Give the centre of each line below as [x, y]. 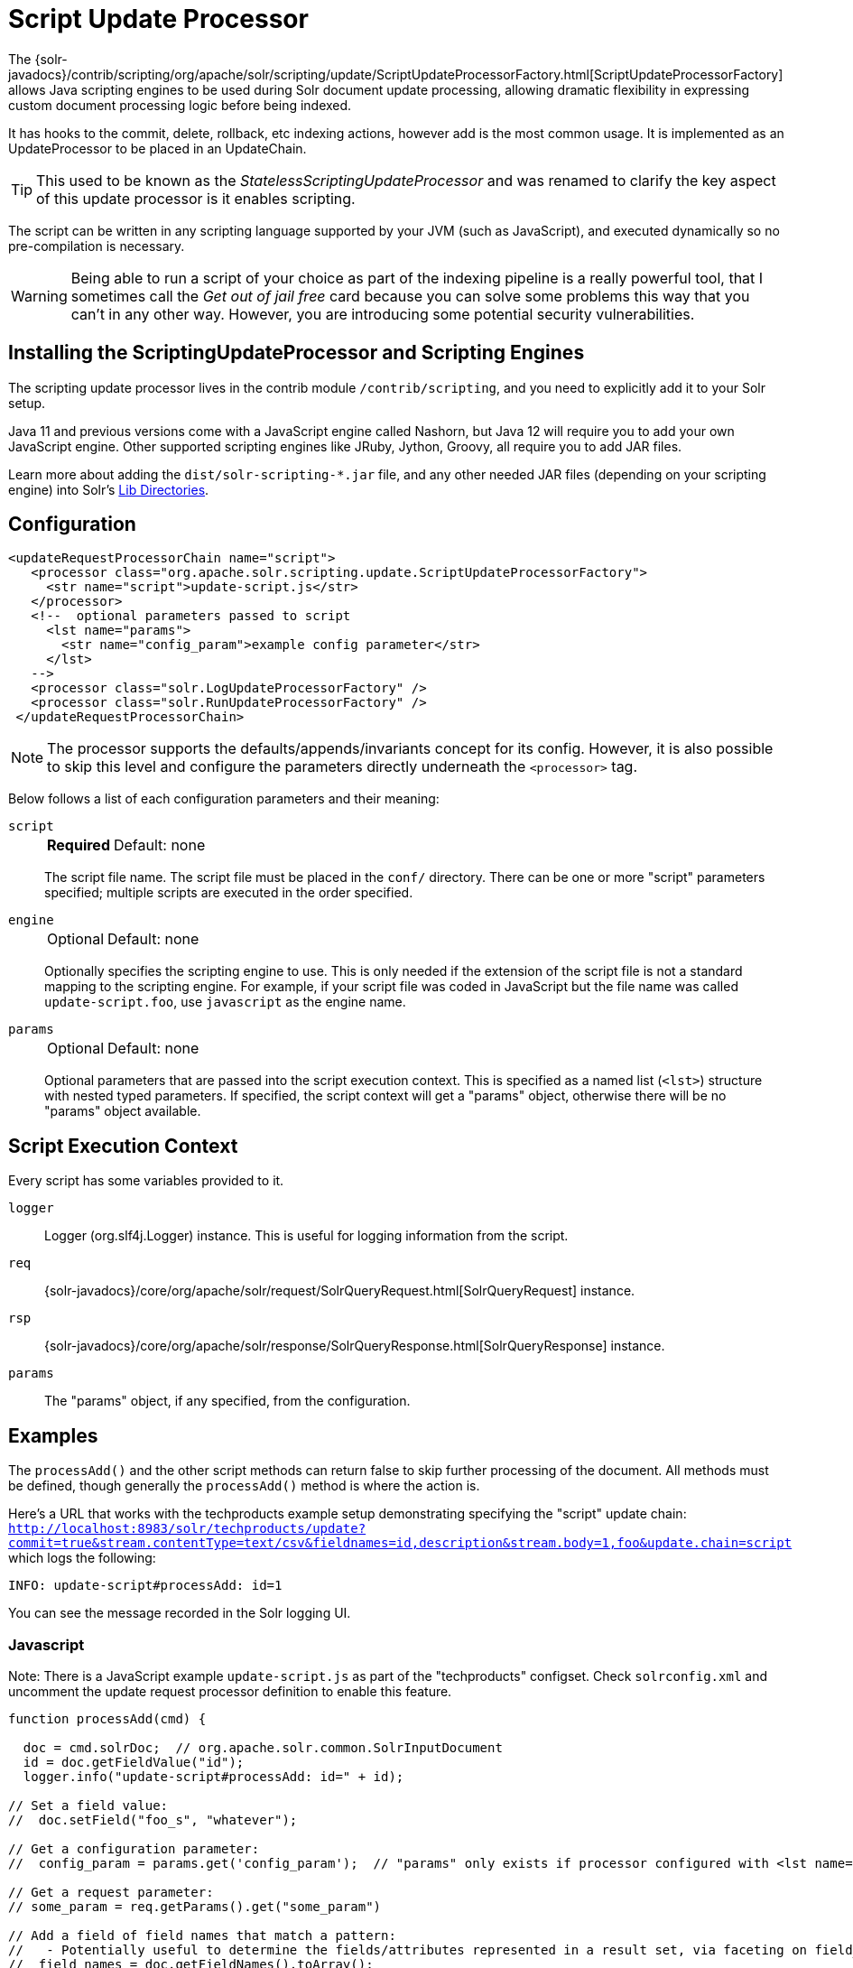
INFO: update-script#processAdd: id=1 [145, 1586]
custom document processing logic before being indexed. [180, 105]
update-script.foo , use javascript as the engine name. [225, 1002]
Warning [39, 296]
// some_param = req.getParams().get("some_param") [195, 1906]
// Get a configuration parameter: [134, 1848]
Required [79, 845]
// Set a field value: [88, 1805]
